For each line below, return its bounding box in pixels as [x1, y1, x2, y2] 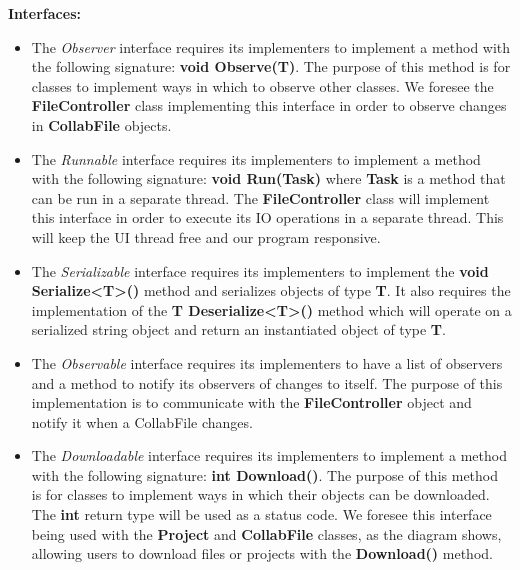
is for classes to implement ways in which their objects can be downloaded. [31, 484, 490, 505]
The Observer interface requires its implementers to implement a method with [31, 36, 511, 57]
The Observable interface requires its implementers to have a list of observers [31, 352, 503, 373]
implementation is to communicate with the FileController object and [31, 392, 472, 413]
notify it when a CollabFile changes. [31, 411, 253, 432]
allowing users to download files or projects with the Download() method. [31, 543, 493, 564]
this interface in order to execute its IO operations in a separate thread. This [31, 207, 504, 228]
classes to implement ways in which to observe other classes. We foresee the [31, 75, 494, 96]
